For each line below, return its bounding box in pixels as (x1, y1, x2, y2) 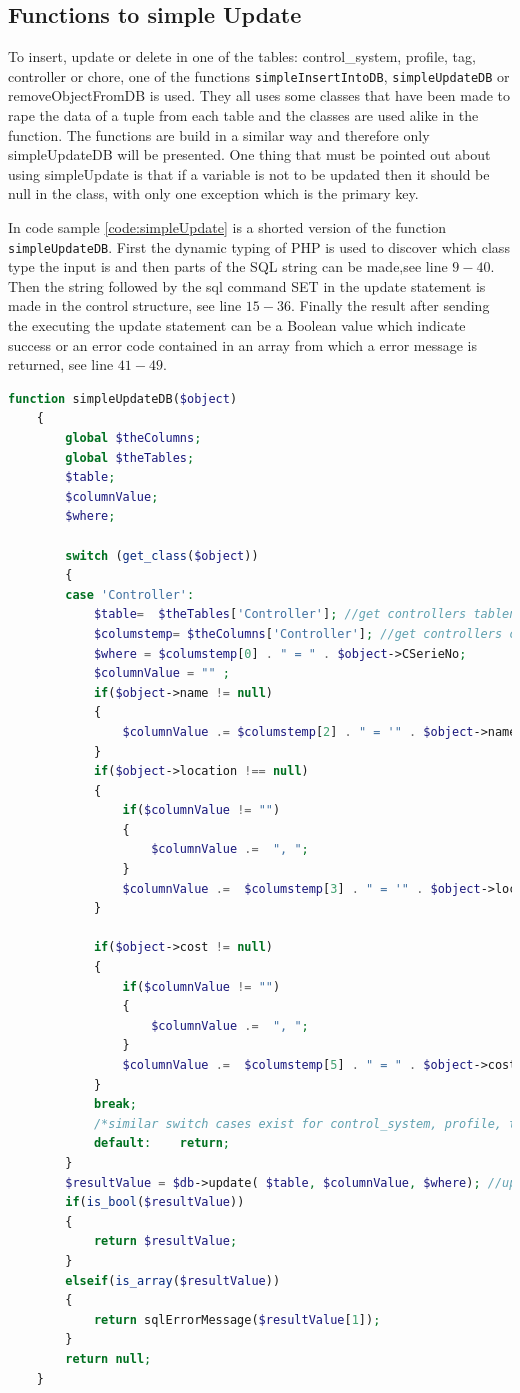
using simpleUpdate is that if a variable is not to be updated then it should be (8, 163, 490, 184)
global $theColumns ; (65, 431, 202, 446)
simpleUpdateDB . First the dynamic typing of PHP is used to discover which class (8, 236, 510, 257)
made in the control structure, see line (8, 295, 242, 316)
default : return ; (93, 1136, 230, 1151)
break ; (93, 1097, 137, 1112)
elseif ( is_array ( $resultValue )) (65, 1273, 281, 1288)
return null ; (65, 1351, 152, 1366)
